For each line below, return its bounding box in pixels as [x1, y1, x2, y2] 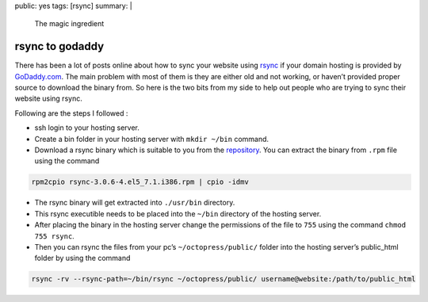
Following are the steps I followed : [14, 108, 128, 118]
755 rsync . [34, 231, 75, 241]
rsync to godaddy [14, 40, 105, 53]
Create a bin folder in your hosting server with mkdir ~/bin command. [34, 134, 269, 143]
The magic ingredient [34, 19, 105, 29]
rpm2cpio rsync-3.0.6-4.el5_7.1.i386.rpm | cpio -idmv [31, 178, 249, 186]
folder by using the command [34, 254, 131, 263]
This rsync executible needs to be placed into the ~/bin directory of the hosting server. [34, 208, 322, 218]
